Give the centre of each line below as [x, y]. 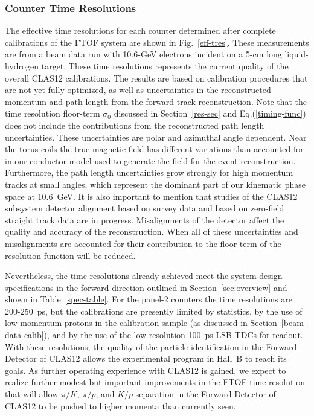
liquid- [296, 54]
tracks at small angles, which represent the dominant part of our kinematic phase [155, 184]
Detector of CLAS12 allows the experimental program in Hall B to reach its [146, 358]
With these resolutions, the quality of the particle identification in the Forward [151, 346]
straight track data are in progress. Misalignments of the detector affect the [145, 219]
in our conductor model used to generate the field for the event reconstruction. [150, 160]
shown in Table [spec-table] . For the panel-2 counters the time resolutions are [149, 299]
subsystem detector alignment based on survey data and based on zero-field [145, 208]
